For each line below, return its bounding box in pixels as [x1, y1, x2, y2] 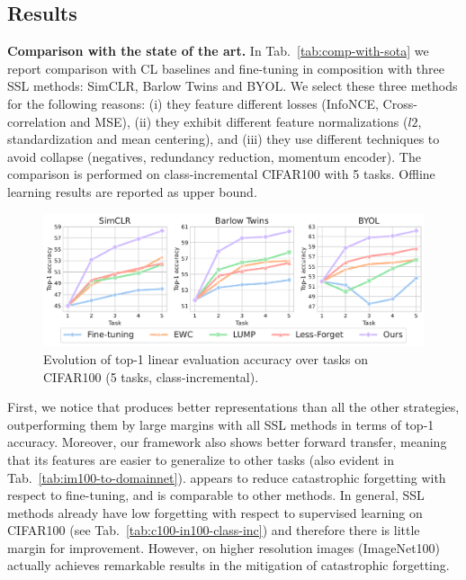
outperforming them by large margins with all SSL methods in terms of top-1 [7, 415, 435, 433]
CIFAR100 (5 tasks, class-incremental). [43, 367, 259, 386]
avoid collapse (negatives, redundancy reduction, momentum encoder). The [7, 147, 421, 165]
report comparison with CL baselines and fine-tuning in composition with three [7, 58, 445, 77]
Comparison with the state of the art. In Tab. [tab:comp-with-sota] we [7, 41, 429, 60]
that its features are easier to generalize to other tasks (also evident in [7, 450, 394, 468]
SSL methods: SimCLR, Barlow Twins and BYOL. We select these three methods [7, 76, 458, 95]
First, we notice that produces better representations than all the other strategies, [7, 397, 460, 416]
